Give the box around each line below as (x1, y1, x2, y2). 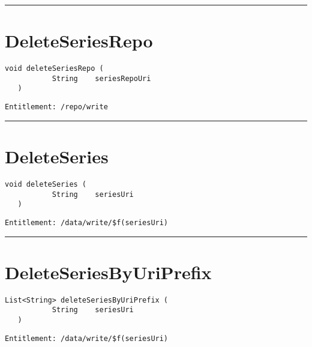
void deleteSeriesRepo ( (5, 64, 104, 73)
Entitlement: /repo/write (5, 103, 108, 112)
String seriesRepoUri (52, 74, 151, 83)
